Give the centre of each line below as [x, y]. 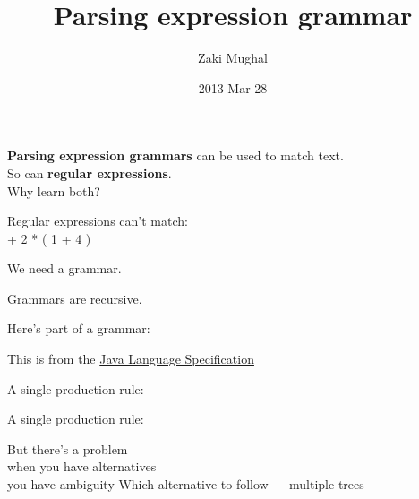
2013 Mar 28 [233, 87]
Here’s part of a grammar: [79, 328]
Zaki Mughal [233, 58]
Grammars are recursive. [75, 298]
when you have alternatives [82, 466]
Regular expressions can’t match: [98, 221]
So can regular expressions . [90, 172]
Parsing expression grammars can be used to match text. [175, 155]
